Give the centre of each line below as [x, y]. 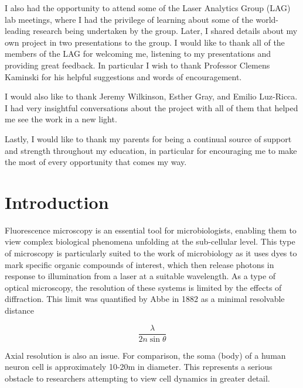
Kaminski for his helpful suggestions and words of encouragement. [123, 76]
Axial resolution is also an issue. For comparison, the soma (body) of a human [145, 355]
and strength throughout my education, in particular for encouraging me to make [151, 150]
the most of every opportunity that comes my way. [96, 162]
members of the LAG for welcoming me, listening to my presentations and [138, 54]
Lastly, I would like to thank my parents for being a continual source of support [148, 138]
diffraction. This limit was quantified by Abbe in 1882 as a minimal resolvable [145, 299]
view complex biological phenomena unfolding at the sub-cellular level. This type [150, 241]
